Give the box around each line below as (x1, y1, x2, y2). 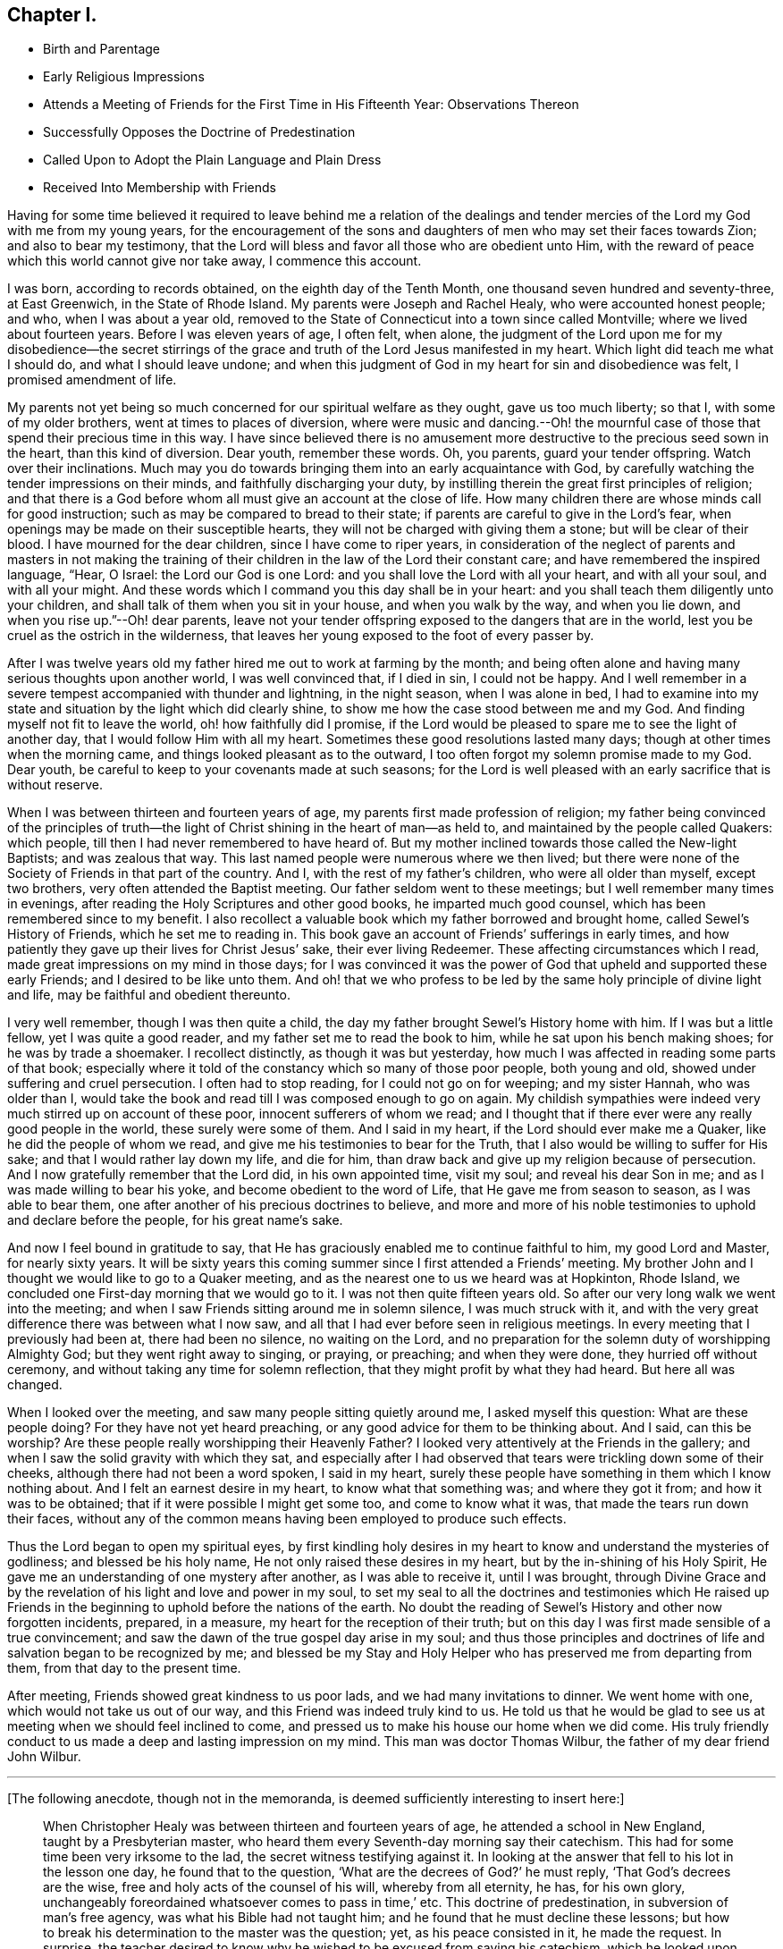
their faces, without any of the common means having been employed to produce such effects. (7, 1511, 567, 1527)
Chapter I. (7, 4, 97, 26)
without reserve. (7, 777, 103, 793)
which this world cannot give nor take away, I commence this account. (7, 253, 422, 269)
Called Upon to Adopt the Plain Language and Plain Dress (43, 152, 382, 168)
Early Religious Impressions (43, 69, 205, 85)
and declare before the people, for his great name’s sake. (7, 1212, 343, 1228)
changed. (7, 1377, 63, 1393)
